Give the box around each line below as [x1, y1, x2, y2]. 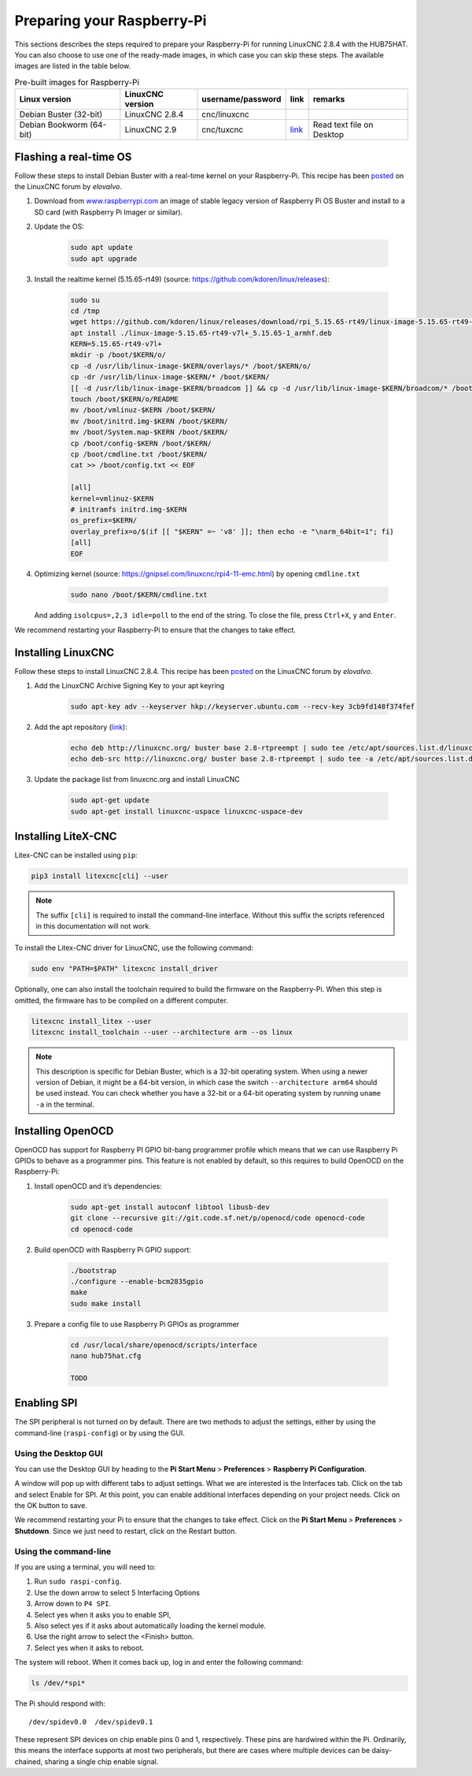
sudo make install [70, 1299, 142, 1308]
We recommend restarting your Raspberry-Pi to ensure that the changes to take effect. [14, 625, 297, 635]
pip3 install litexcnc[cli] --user [31, 872, 168, 881]
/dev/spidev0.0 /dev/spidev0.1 [28, 1717, 153, 1726]
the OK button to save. [14, 1501, 88, 1510]
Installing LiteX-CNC [14, 830, 117, 843]
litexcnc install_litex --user [31, 1017, 153, 1026]
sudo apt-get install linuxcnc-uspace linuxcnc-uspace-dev [70, 806, 303, 816]
